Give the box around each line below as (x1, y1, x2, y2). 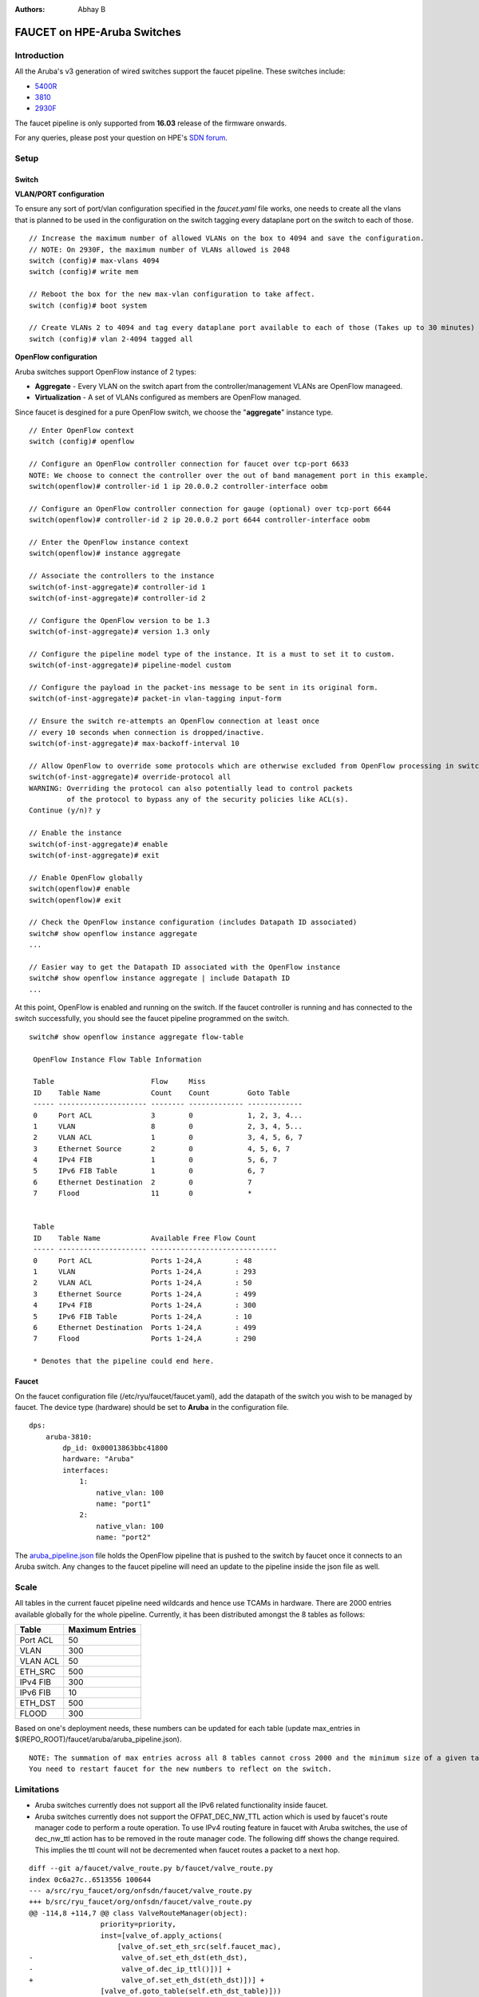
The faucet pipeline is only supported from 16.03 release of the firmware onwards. (14, 118, 287, 128)
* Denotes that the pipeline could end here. (33, 1356, 215, 1366)
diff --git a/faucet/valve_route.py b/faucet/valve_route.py (29, 1864, 273, 1873)
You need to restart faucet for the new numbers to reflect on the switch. (29, 1765, 332, 1773)
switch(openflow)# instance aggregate (29, 549, 181, 558)
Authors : (14, 5, 46, 14)
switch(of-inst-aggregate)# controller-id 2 (29, 594, 207, 602)
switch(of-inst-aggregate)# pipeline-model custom (29, 661, 232, 670)
